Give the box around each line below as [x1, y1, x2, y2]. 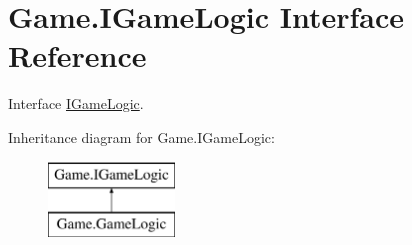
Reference [8, 35, 147, 76]
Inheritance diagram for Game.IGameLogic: [8, 126, 275, 147]
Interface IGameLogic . [8, 93, 144, 114]
